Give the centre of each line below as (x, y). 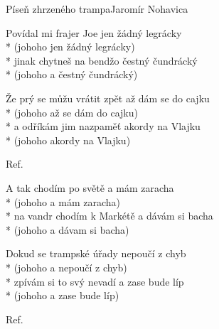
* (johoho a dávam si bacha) (68, 229)
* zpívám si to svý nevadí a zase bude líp (95, 281)
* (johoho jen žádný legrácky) (70, 47)
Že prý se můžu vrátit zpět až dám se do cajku (108, 98)
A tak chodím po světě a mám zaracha (90, 187)
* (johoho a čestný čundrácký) (72, 74)
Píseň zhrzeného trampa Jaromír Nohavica (97, 9)
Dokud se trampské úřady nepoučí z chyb (96, 253)
